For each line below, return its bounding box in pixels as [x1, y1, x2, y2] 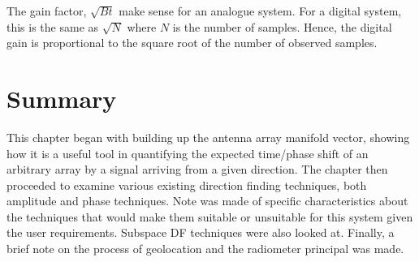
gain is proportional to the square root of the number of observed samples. [6, 34, 378, 51]
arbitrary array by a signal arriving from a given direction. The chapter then [6, 161, 388, 178]
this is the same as [6, 18, 99, 35]
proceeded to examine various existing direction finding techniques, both [6, 176, 367, 193]
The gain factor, [6, 2, 87, 19]
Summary [6, 81, 117, 114]
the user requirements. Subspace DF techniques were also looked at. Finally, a [6, 224, 395, 241]
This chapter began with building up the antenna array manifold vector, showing [6, 128, 410, 145]
